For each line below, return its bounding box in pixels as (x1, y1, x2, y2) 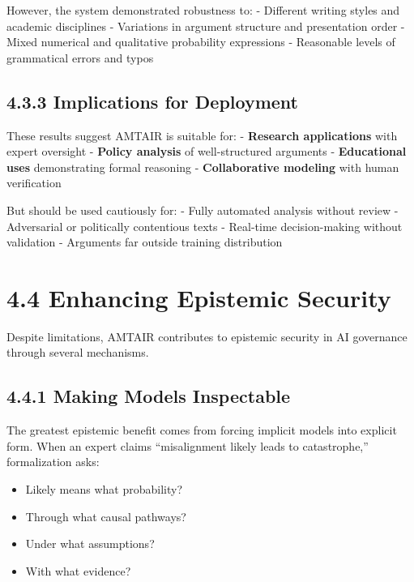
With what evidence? (25, 562, 131, 579)
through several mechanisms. (6, 344, 149, 361)
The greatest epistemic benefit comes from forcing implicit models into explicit (6, 422, 397, 439)
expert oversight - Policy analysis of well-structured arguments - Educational (6, 143, 407, 160)
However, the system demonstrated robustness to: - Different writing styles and (6, 2, 400, 18)
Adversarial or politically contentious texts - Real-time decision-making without (6, 217, 403, 234)
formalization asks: (6, 453, 100, 470)
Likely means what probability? (25, 481, 183, 498)
